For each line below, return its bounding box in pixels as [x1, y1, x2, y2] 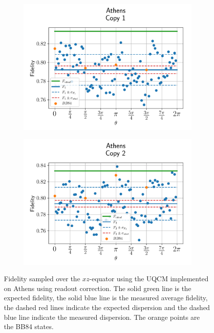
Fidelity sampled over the [4, 273, 80, 284]
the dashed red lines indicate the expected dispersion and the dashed [4, 302, 210, 312]
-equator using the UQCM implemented [89, 273, 209, 284]
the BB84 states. [4, 321, 54, 332]
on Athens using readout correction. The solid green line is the [4, 283, 192, 293]
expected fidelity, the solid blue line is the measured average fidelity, [4, 292, 208, 303]
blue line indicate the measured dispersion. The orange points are [4, 312, 200, 322]
